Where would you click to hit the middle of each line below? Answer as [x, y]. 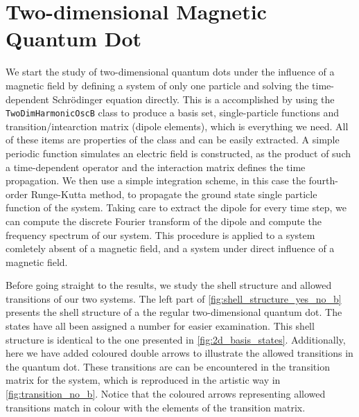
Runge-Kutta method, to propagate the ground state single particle [174, 194]
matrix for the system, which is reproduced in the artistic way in [143, 380]
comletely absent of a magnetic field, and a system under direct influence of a [170, 248]
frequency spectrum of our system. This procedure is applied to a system [160, 234]
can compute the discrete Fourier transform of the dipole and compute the [164, 221]
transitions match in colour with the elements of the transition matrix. [156, 407]
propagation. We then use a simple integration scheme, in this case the [156, 180]
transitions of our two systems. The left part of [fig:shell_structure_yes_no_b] [174, 298]
